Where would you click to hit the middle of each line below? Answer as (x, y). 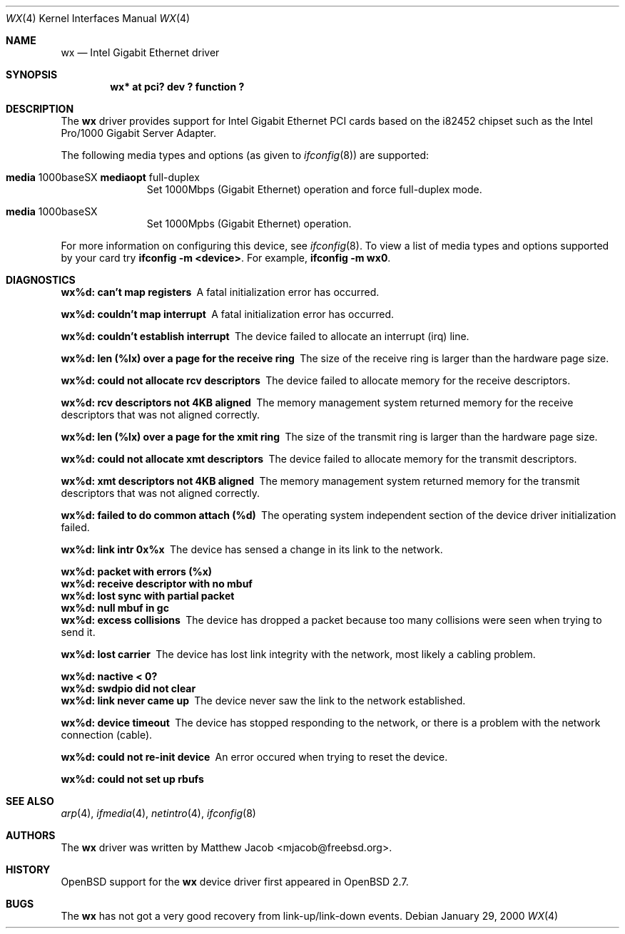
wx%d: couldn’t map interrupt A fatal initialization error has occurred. (227, 314)
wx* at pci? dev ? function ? (177, 87)
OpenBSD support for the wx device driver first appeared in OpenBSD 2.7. (235, 882)
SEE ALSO (30, 801)
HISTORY (28, 869)
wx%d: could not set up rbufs (132, 779)
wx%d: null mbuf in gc (115, 608)
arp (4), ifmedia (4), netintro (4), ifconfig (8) (158, 813)
